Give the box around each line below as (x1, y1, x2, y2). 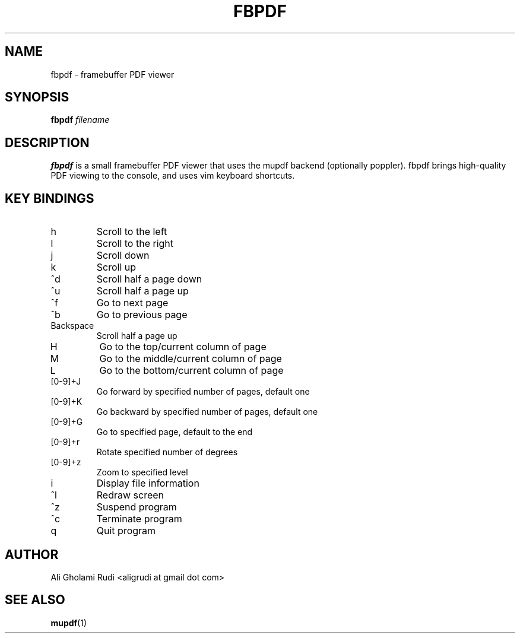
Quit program (96, 525, 156, 537)
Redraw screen (96, 489, 164, 501)
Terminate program (96, 513, 182, 525)
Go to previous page (96, 309, 188, 321)
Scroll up (96, 261, 137, 274)
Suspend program (96, 501, 177, 513)
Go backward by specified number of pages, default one (96, 407, 318, 417)
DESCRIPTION (5, 135, 90, 150)
